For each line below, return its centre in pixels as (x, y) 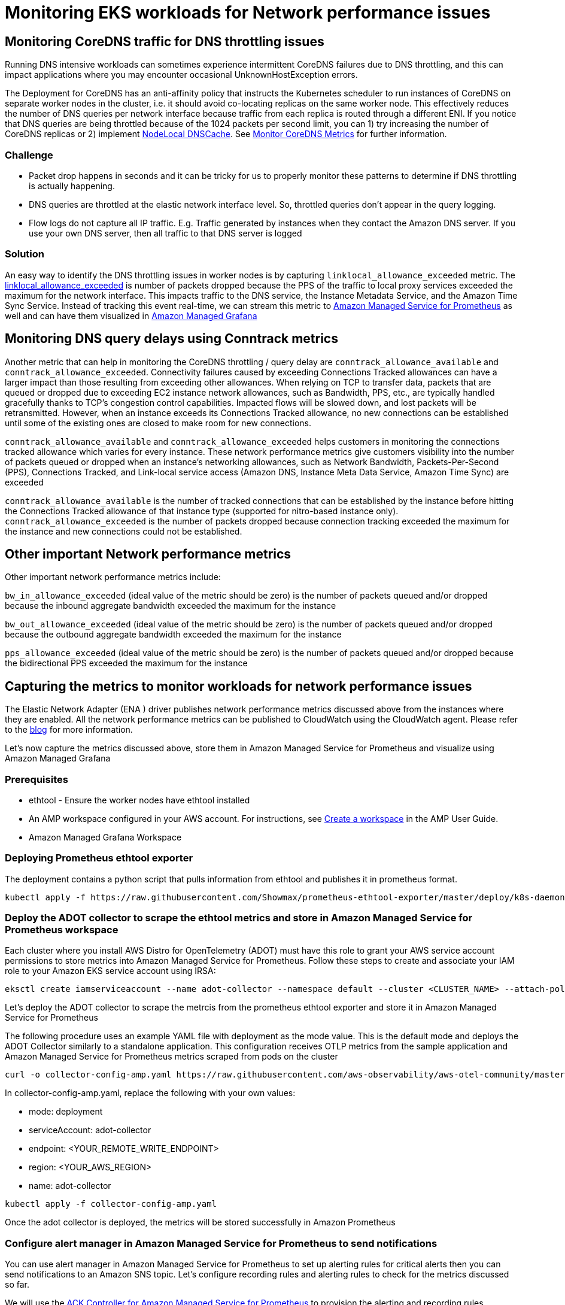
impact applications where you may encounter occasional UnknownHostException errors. (181, 75)
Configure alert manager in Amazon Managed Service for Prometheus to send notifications (221, 1243)
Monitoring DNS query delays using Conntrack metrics (171, 339)
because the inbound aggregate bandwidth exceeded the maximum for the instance (171, 606)
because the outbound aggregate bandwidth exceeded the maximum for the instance (173, 635)
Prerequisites (37, 779)
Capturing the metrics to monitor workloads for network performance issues (239, 686)
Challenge (29, 155)
